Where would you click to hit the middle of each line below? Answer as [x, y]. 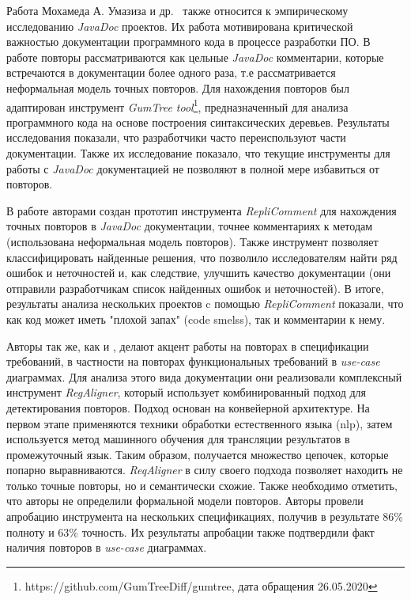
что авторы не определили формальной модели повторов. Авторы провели [185, 501]
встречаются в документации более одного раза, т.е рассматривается [171, 72]
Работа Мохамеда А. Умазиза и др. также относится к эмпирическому [177, 10]
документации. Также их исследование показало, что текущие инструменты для [198, 153]
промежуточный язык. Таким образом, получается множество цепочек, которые [198, 454]
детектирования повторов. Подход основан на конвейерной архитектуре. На [188, 407]
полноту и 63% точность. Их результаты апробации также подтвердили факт [190, 532]
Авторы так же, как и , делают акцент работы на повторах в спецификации [188, 346]
